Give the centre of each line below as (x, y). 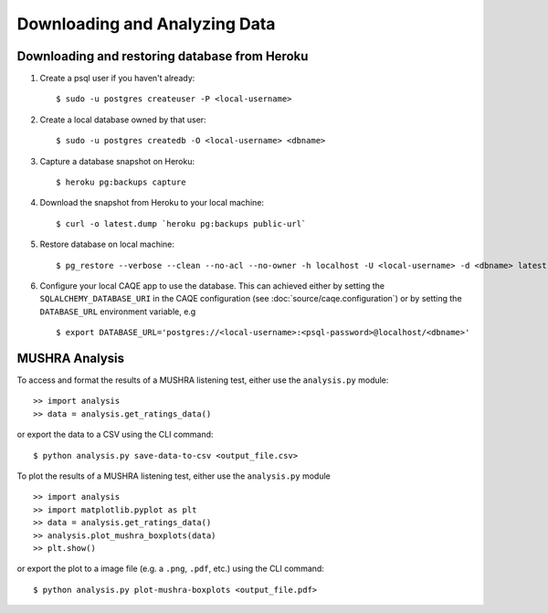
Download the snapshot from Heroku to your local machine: (152, 203)
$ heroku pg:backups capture (121, 182)
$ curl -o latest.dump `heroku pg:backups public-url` (181, 223)
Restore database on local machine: (107, 244)
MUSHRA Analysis (71, 358)
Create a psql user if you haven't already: (117, 79)
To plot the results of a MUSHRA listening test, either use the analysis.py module (174, 476)
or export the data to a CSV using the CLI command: (115, 435)
